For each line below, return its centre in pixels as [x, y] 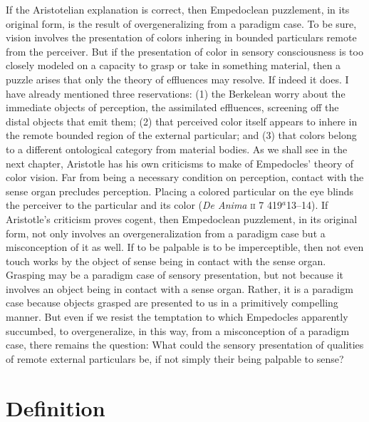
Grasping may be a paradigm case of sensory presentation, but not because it [175, 275]
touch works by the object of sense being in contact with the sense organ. [166, 261]
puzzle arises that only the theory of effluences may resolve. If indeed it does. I [177, 79]
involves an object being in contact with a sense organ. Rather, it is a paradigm [180, 288]
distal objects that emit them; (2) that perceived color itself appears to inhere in [182, 121]
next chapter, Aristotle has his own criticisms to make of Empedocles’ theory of [180, 163]
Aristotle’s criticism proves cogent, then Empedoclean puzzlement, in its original [182, 218]
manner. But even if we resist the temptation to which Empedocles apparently [177, 317]
